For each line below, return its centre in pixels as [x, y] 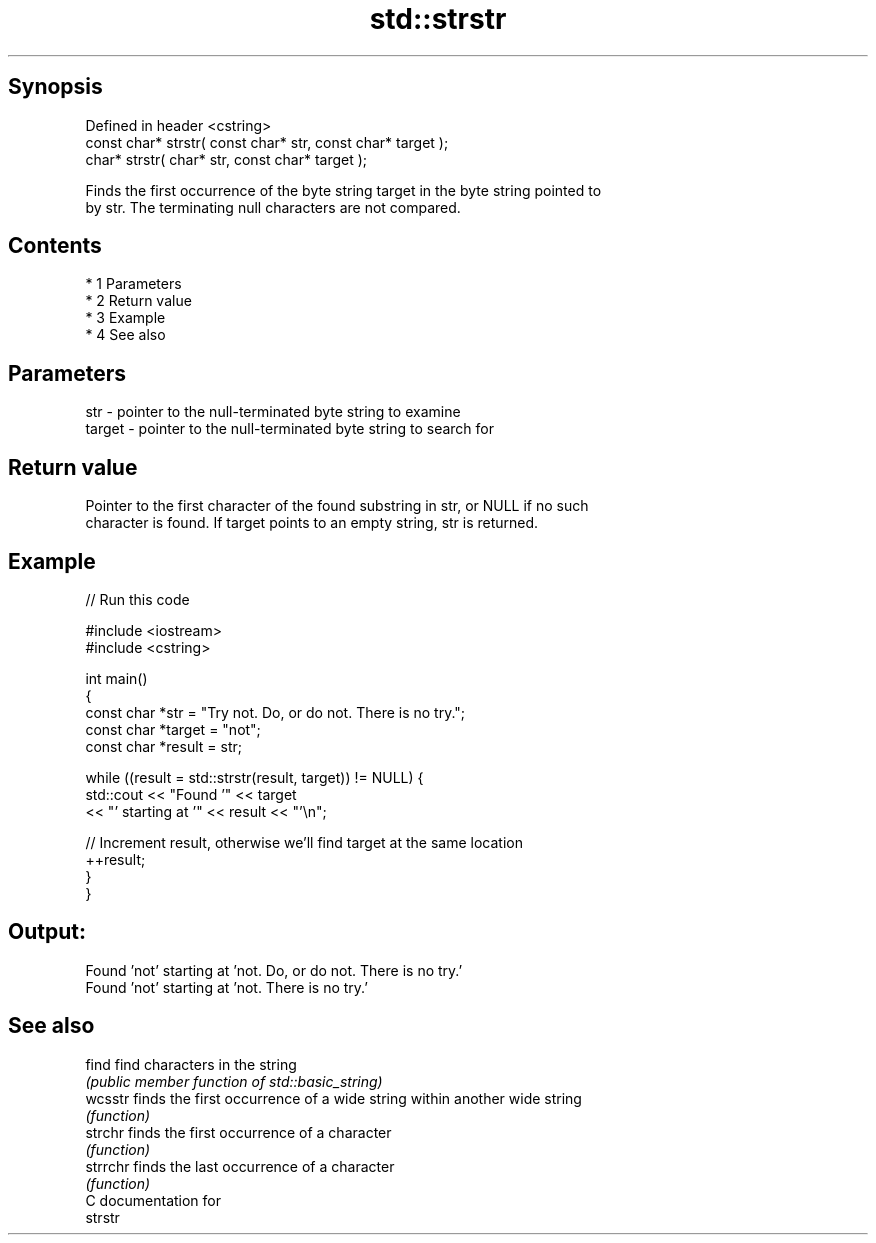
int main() [116, 678]
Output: [47, 932]
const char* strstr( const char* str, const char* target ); [267, 142]
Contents [55, 246]
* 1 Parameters [133, 284]
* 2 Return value [138, 301]
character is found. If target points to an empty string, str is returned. [312, 523]
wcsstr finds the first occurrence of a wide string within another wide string [333, 1098]
